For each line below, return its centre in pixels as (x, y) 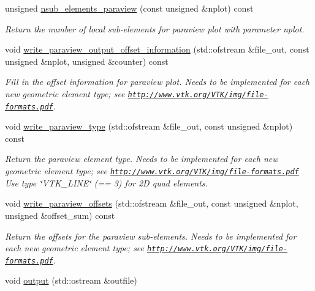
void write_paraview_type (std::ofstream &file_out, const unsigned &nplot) (149, 126)
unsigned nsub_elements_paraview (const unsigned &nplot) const (129, 8)
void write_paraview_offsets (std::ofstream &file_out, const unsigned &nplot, (152, 203)
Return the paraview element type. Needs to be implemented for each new (142, 159)
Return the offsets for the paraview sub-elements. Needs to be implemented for (151, 236)
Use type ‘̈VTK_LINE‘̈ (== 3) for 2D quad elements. (106, 182)
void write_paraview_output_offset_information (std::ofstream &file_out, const (157, 49)
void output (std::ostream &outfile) (71, 280)
